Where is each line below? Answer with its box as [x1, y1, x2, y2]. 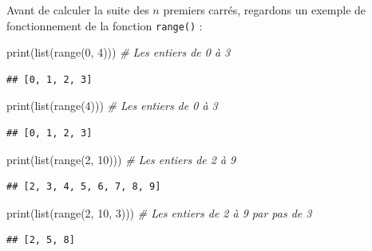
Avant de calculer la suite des [6, 2, 149, 18]
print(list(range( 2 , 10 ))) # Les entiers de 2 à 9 [6, 151, 236, 167]
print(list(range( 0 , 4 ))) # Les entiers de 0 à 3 [6, 44, 231, 61]
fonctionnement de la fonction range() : [6, 17, 203, 33]
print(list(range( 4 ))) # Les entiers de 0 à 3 [6, 97, 218, 114]
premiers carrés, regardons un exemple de [163, 2, 366, 18]
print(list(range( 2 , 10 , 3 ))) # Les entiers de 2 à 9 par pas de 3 [6, 204, 312, 221]
